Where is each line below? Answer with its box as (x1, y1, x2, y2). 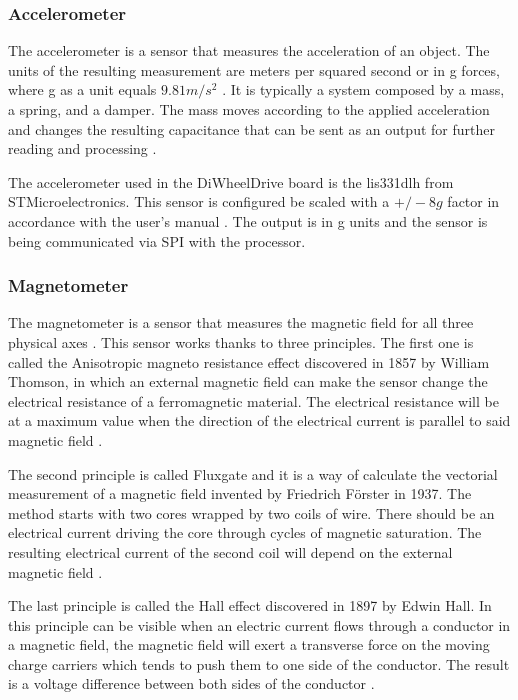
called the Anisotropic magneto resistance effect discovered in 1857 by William (8, 351, 490, 372)
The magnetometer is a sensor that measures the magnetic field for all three (8, 312, 474, 333)
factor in (447, 191, 500, 212)
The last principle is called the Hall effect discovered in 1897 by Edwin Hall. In (8, 595, 492, 616)
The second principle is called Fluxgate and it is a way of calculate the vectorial (8, 463, 498, 484)
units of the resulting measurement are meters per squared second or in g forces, (8, 59, 500, 80)
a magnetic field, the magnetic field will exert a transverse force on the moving (8, 634, 490, 655)
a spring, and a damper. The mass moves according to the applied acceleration (8, 99, 490, 119)
